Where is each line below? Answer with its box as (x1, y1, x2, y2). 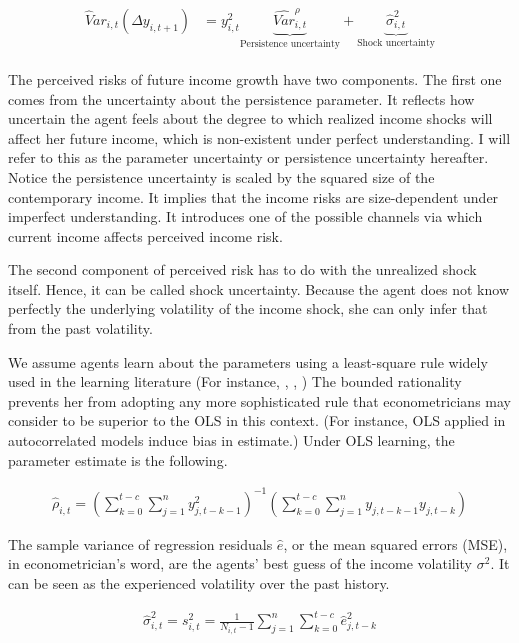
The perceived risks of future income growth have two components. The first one (8, 68, 502, 89)
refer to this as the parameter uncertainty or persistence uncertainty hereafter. (8, 147, 489, 168)
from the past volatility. (8, 318, 153, 339)
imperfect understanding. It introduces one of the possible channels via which (8, 206, 483, 227)
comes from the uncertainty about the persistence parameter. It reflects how (8, 88, 475, 109)
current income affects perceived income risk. (8, 225, 283, 246)
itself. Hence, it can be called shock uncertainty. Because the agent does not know (8, 278, 509, 299)
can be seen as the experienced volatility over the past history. (8, 572, 390, 593)
